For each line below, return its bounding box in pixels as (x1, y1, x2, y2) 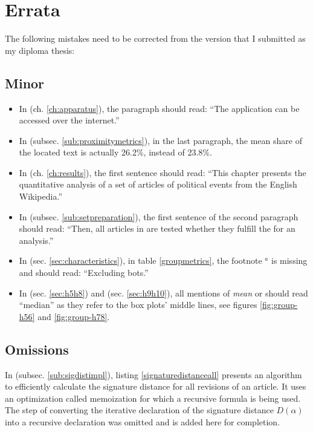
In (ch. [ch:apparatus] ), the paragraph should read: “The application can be (19, 102, 300, 114)
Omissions (5, 339, 69, 358)
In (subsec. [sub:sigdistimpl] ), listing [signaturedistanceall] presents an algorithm (5, 368, 302, 381)
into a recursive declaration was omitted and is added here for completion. (5, 416, 280, 428)
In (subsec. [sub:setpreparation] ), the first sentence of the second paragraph (19, 210, 298, 223)
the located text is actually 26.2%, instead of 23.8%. (19, 146, 212, 159)
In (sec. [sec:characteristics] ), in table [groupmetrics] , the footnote (19, 254, 262, 267)
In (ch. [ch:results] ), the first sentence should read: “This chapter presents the (19, 166, 306, 178)
